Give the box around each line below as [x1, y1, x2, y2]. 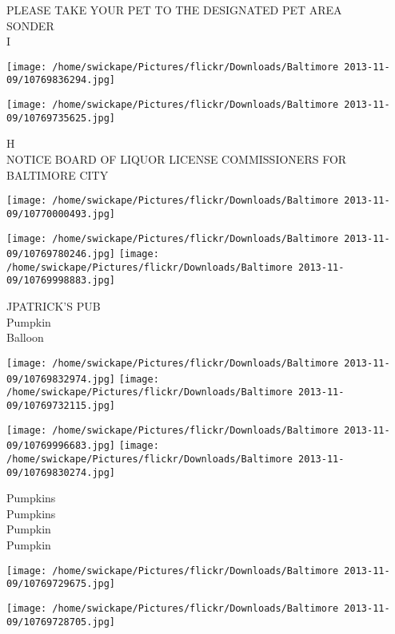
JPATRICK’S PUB [6, 298, 101, 315]
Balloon [6, 329, 44, 346]
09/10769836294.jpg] [6, 74, 116, 86]
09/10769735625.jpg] [6, 112, 116, 124]
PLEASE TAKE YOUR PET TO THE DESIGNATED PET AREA [6, 2, 342, 18]
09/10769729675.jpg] [6, 578, 116, 590]
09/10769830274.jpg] [6, 466, 116, 478]
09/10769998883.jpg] [6, 275, 116, 287]
